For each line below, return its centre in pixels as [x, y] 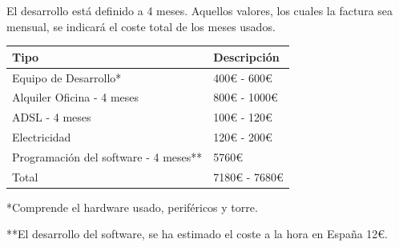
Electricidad [42, 137]
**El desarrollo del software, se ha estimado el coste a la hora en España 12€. [197, 234]
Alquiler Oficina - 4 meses [76, 97]
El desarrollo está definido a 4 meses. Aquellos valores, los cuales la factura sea [200, 10]
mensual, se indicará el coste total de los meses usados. [141, 26]
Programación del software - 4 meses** [107, 156]
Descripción [246, 56]
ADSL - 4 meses [52, 117]
